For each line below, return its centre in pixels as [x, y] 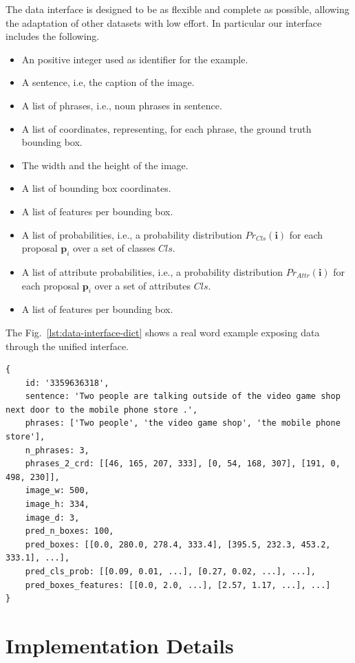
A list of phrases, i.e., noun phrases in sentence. [122, 105]
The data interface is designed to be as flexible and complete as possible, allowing [177, 9]
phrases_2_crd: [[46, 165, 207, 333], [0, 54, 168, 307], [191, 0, [183, 464]
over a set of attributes [143, 285]
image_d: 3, [52, 518]
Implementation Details [120, 645]
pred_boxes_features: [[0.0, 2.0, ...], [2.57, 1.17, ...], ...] [178, 585]
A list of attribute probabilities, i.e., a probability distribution [152, 271]
